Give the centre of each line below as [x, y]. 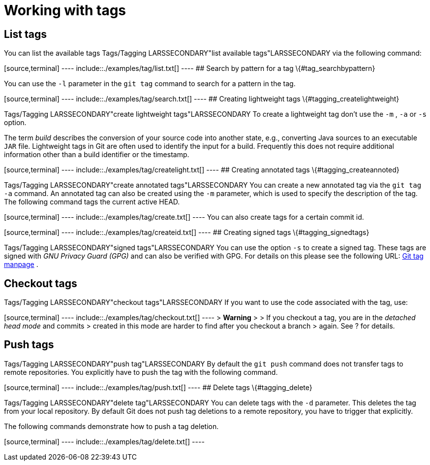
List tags [26, 34]
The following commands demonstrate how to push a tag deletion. [111, 426]
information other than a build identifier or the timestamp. [97, 155]
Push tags [29, 345]
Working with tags [65, 10]
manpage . [21, 265]
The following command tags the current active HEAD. [92, 202]
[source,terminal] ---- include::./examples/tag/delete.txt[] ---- [104, 441]
